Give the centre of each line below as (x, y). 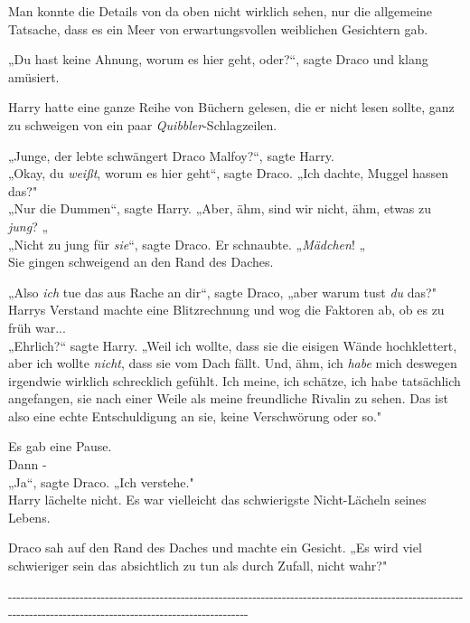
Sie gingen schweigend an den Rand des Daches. (141, 262)
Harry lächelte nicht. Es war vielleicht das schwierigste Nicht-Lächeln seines (217, 500)
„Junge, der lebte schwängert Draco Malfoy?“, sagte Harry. (171, 155)
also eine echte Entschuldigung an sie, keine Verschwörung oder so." (195, 415)
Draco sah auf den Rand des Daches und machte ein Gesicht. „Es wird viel (215, 547)
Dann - (28, 464)
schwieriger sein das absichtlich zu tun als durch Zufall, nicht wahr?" (198, 566)
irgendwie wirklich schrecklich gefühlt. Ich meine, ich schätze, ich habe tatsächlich (235, 380)
